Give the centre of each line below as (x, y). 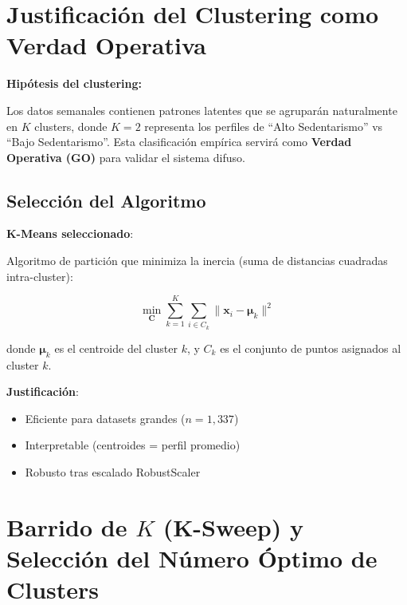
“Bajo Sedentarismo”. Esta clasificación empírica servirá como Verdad (179, 142)
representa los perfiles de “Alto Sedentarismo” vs (264, 126)
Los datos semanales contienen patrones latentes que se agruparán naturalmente (202, 110)
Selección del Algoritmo (106, 200)
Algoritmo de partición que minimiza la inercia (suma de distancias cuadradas (197, 261)
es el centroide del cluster (116, 348)
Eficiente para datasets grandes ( (105, 418)
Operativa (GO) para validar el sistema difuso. (126, 157)
